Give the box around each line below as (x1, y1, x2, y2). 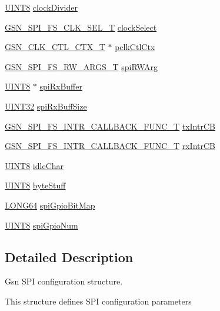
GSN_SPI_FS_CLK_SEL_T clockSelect (5, 21, 157, 33)
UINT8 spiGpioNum (5, 219, 78, 231)
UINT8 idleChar (5, 159, 64, 171)
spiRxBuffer (39, 80, 82, 92)
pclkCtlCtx (115, 41, 155, 53)
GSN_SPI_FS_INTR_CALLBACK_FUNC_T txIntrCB (5, 120, 215, 132)
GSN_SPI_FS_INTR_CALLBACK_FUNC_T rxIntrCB (5, 140, 215, 152)
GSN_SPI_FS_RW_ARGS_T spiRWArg (5, 60, 158, 72)
